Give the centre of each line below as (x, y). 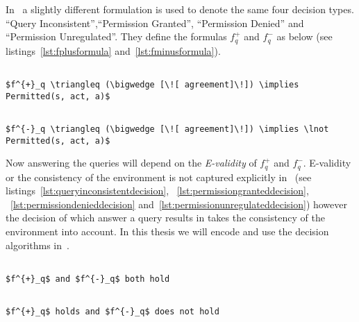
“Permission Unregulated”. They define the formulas (116, 36)
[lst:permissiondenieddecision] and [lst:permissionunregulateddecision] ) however (179, 204)
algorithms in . (37, 245)
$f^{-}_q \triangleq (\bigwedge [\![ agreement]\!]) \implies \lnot (167, 129)
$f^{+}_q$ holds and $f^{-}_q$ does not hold (112, 312)
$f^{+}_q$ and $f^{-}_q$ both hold (88, 279)
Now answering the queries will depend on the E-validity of (131, 163)
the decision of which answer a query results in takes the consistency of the (165, 218)
